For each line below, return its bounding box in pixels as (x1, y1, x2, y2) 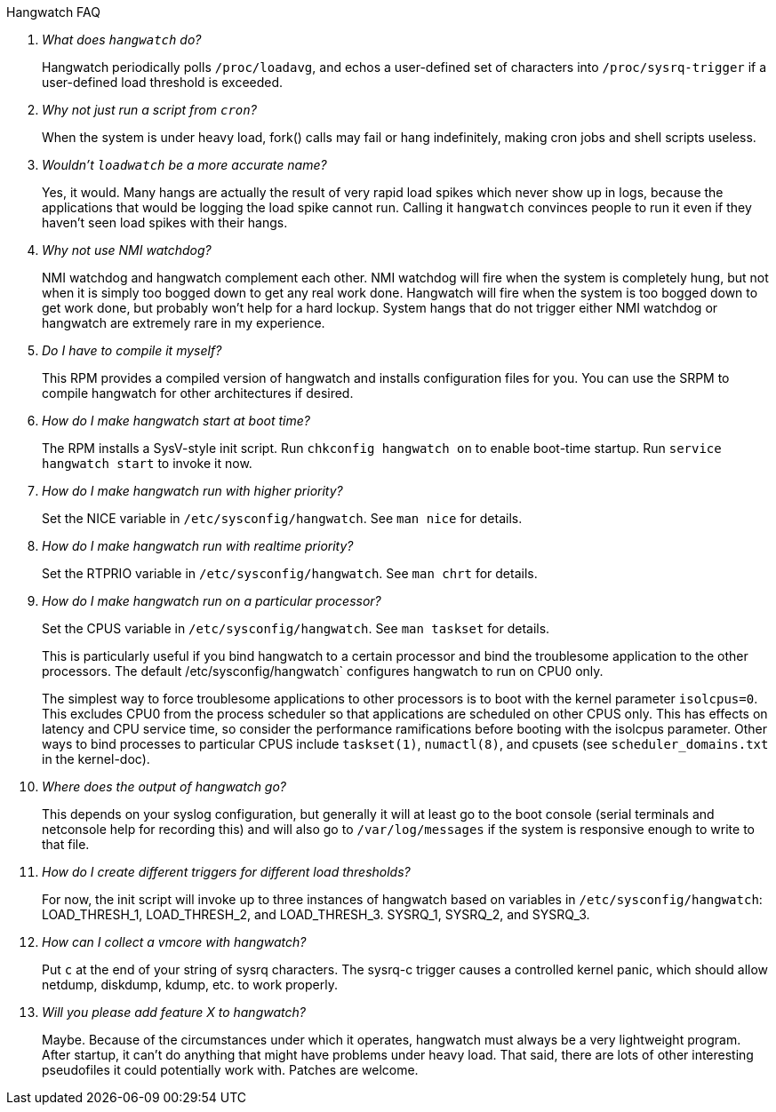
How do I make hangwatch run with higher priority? (42, 483, 343, 498)
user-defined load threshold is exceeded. (42, 75, 284, 90)
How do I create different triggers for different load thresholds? (42, 864, 411, 879)
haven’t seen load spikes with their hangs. (42, 215, 288, 230)
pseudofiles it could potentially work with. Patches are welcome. (42, 1062, 419, 1077)
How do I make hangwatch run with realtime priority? (42, 538, 354, 553)
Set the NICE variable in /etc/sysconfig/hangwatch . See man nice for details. (42, 511, 523, 526)
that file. (42, 837, 90, 852)
